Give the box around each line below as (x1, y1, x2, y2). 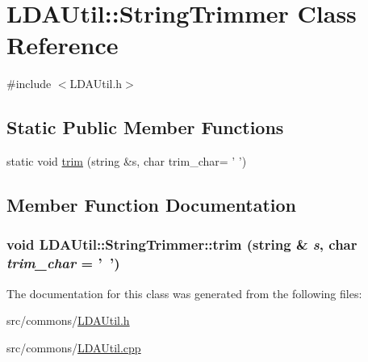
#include (6, 75, 52, 92)
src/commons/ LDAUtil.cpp (6, 339, 141, 356)
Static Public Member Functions (6, 115, 284, 140)
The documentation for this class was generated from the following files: (6, 284, 362, 301)
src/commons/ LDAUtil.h (6, 312, 130, 329)
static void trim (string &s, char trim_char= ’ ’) (6, 153, 247, 170)
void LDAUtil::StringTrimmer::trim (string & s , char (6, 234, 358, 255)
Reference (6, 28, 119, 61)
